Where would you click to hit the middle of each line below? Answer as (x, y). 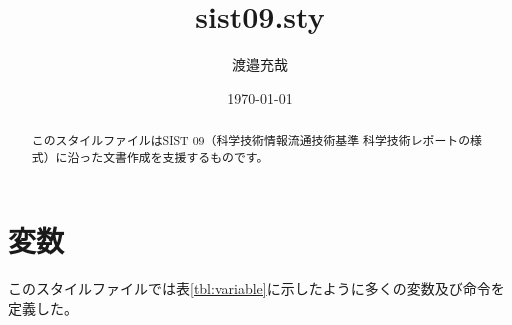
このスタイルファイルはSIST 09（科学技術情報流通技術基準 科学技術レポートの (251, 140)
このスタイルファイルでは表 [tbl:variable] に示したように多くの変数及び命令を (256, 288)
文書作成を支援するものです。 (186, 156)
